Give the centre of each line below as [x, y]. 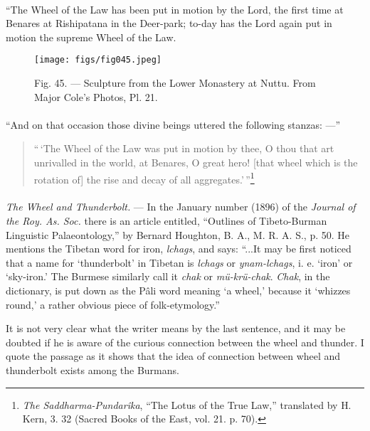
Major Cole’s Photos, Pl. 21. [96, 96]
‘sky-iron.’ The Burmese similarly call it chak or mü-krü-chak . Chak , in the [168, 276]
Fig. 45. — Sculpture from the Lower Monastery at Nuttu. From [175, 83]
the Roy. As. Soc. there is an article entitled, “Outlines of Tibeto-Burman [166, 221]
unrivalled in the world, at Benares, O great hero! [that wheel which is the [196, 162]
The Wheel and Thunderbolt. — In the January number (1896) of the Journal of [181, 207]
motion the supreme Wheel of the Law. [91, 37]
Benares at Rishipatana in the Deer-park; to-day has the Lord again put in [169, 23]
